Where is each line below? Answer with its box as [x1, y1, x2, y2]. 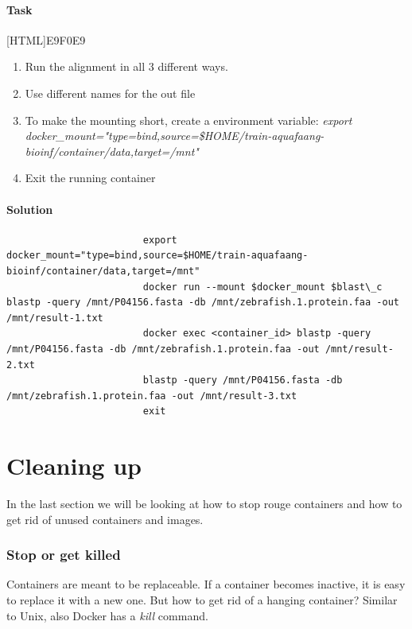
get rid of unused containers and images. [6, 511, 204, 527]
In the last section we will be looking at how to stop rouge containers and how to [6, 495, 402, 511]
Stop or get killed [6, 545, 121, 565]
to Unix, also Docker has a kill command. [6, 607, 208, 623]
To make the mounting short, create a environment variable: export [25, 111, 352, 128]
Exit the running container [25, 169, 156, 186]
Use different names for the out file [25, 84, 196, 101]
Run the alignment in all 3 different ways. [25, 58, 228, 75]
